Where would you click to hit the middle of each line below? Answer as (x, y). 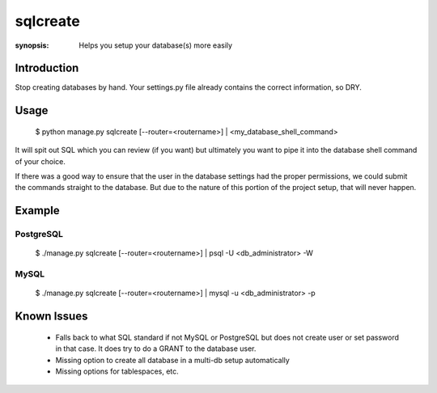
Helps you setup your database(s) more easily (156, 45)
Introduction (47, 68)
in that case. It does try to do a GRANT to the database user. (156, 349)
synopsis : (32, 45)
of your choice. (40, 161)
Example (37, 211)
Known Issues (51, 317)
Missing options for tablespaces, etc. (117, 371)
